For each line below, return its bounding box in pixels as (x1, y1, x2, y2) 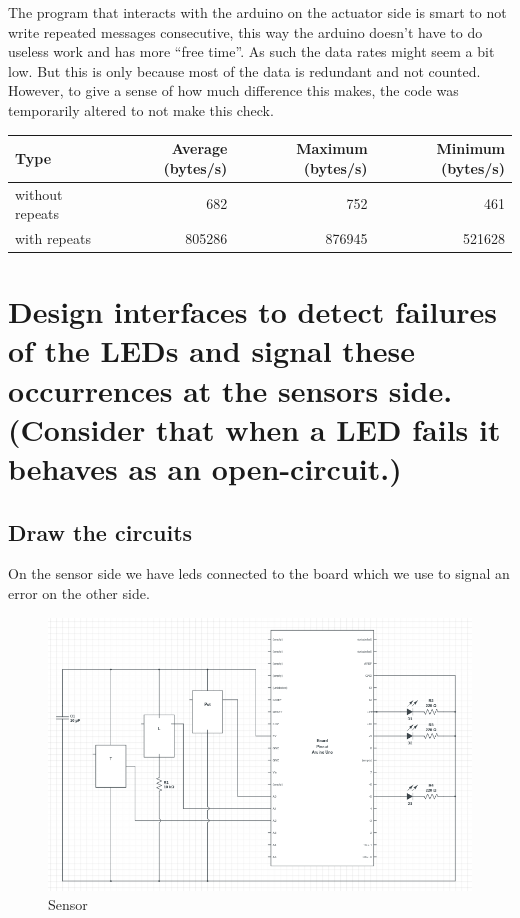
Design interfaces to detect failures (8, 291, 498, 332)
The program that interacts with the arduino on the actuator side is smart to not (8, 2, 507, 22)
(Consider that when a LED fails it (8, 408, 501, 449)
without (15, 183, 63, 204)
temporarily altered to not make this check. (8, 99, 274, 120)
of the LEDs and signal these (8, 330, 415, 371)
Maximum (296, 138, 368, 159)
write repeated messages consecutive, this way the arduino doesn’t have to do (8, 21, 483, 42)
